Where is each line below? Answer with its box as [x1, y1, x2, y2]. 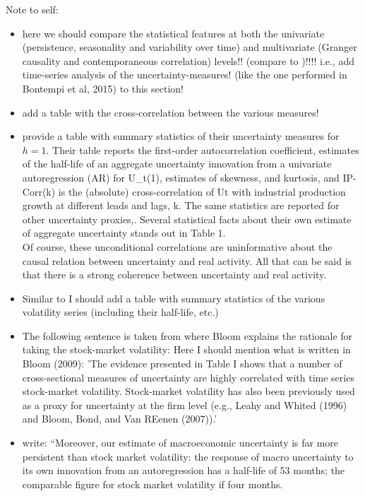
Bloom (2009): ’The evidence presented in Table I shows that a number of [22, 356, 342, 371]
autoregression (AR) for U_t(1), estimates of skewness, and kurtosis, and [22, 170, 340, 184]
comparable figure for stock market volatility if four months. [22, 476, 283, 491]
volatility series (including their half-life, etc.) [22, 305, 219, 319]
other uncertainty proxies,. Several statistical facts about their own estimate [22, 211, 352, 226]
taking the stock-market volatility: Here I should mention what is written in [22, 342, 351, 357]
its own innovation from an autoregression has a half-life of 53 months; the [22, 463, 345, 478]
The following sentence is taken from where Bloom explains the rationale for [22, 328, 353, 343]
